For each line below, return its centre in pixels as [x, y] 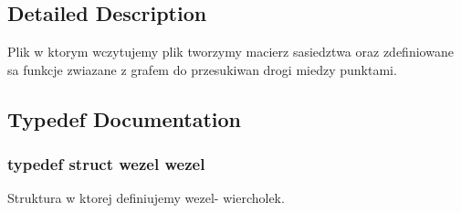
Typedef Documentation [124, 118]
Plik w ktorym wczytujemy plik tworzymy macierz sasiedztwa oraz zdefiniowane [230, 52]
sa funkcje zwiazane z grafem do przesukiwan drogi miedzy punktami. [202, 69]
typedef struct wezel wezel [106, 164]
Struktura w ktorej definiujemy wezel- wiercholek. [146, 198]
